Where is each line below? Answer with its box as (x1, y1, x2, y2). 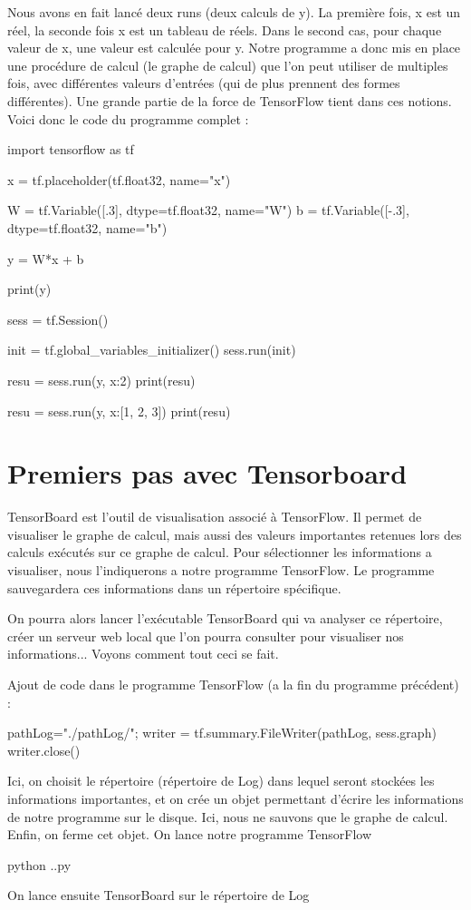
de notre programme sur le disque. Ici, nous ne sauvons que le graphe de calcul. (7, 807, 448, 826)
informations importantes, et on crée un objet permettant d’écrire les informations (7, 788, 464, 807)
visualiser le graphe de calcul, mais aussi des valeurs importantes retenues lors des (7, 524, 462, 543)
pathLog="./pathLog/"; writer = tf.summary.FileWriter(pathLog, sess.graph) (7, 723, 437, 742)
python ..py (7, 855, 72, 874)
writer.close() (7, 740, 81, 759)
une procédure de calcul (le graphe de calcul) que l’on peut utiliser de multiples (7, 55, 448, 74)
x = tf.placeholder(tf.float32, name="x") (7, 170, 231, 189)
